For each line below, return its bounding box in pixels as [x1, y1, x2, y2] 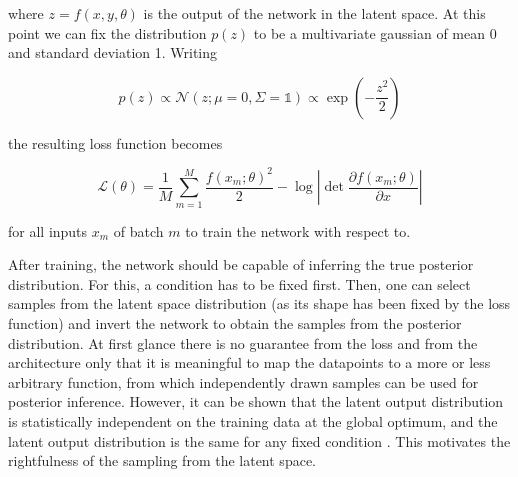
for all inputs [8, 220, 88, 241]
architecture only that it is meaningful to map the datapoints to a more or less [8, 352, 491, 373]
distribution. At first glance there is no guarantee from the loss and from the [8, 332, 478, 353]
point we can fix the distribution [8, 22, 207, 43]
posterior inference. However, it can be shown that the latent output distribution [8, 391, 504, 412]
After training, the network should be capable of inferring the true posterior [8, 254, 474, 275]
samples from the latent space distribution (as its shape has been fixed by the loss [8, 293, 511, 314]
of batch [113, 220, 164, 241]
